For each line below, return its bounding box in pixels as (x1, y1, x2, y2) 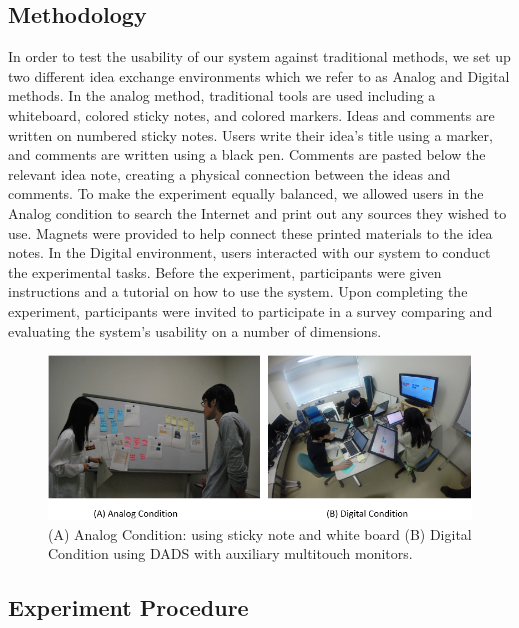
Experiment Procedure (8, 592, 249, 623)
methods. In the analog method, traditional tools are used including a (8, 85, 436, 106)
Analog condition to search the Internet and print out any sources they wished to (8, 202, 507, 223)
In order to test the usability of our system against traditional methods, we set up (8, 46, 511, 67)
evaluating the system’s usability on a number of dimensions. (8, 320, 382, 341)
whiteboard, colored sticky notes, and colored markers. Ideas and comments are (8, 104, 495, 125)
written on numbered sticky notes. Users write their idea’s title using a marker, (8, 124, 493, 145)
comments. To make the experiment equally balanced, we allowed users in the (8, 183, 484, 204)
